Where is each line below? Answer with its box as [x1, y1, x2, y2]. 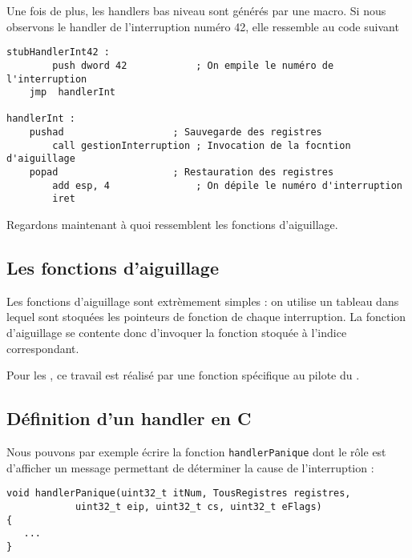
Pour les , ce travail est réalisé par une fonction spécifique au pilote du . [6, 367, 360, 383]
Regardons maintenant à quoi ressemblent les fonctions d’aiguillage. [6, 216, 338, 233]
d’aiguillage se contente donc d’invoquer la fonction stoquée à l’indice [6, 324, 347, 341]
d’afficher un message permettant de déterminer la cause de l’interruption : [6, 459, 374, 476]
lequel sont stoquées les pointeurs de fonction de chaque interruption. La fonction [6, 308, 406, 325]
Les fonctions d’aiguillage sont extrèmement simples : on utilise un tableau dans [6, 292, 399, 309]
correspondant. [6, 339, 79, 356]
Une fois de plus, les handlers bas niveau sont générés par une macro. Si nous [6, 2, 386, 18]
